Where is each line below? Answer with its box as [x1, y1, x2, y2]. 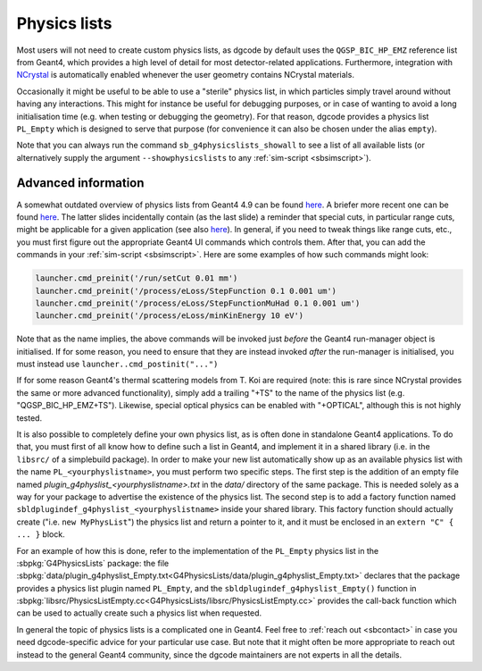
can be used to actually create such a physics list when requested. [16, 608, 262, 618]
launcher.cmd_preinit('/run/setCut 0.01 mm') [35, 273, 238, 283]
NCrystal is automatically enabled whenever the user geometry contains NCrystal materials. [16, 70, 354, 80]
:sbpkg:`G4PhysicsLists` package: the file [16, 558, 170, 568]
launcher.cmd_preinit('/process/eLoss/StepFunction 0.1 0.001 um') [35, 286, 337, 296]
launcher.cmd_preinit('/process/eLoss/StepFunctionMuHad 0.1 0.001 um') [35, 298, 361, 308]
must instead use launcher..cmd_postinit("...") [16, 358, 219, 370]
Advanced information [16, 175, 145, 191]
